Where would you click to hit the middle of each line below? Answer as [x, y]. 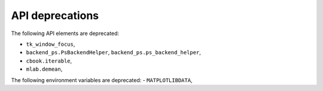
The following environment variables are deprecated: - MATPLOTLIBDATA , [102, 80]
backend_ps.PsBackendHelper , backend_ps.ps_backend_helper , [114, 52]
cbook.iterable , [49, 61]
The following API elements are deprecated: [65, 33]
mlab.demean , [44, 69]
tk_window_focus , [51, 44]
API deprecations [55, 15]
